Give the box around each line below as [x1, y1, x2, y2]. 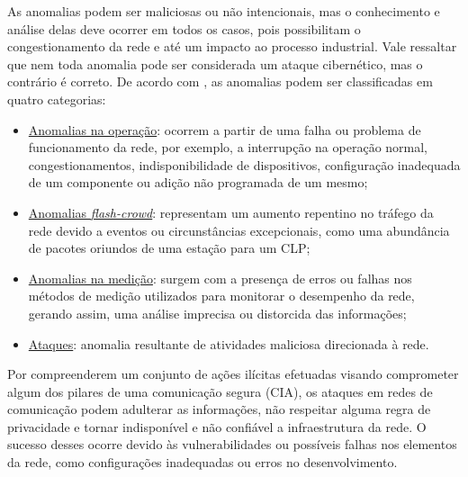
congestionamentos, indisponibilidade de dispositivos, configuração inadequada [28, 155, 461, 174]
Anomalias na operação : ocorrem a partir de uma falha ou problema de [28, 120, 421, 139]
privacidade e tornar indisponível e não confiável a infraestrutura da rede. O [7, 417, 427, 436]
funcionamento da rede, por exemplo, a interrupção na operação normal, [28, 138, 428, 157]
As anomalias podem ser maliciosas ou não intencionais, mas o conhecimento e [7, 2, 440, 20]
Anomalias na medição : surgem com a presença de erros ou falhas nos [28, 268, 412, 287]
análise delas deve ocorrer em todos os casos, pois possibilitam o [7, 19, 361, 38]
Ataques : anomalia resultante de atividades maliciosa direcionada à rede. [28, 334, 429, 353]
